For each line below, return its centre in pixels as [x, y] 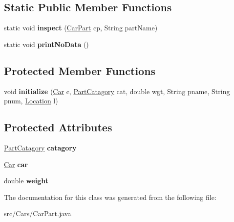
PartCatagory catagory [40, 147]
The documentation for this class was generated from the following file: [110, 197]
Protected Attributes [58, 127]
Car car [16, 164]
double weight [26, 181]
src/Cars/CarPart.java [38, 213]
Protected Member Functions [80, 70]
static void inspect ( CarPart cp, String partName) [81, 28]
